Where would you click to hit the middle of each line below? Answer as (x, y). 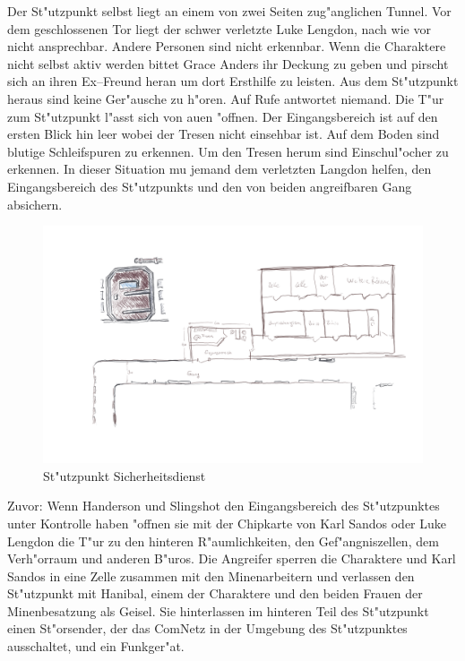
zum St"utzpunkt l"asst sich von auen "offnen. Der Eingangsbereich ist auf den (223, 116)
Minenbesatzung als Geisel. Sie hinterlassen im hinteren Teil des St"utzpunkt (218, 610)
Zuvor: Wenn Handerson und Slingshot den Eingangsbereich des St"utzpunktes (224, 506)
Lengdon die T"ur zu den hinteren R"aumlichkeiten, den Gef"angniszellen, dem (223, 541)
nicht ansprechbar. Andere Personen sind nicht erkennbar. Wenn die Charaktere (227, 46)
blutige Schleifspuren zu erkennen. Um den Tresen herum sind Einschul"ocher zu (228, 151)
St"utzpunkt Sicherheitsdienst (125, 475)
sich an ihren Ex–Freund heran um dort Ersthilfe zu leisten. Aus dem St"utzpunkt (233, 81)
